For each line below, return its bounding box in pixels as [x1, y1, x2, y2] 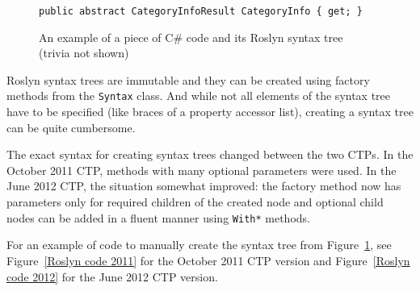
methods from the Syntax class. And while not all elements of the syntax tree [6, 87, 391, 104]
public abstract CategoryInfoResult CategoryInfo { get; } [39, 6, 363, 17]
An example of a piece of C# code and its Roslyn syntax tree [39, 28, 343, 45]
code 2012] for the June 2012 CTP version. [6, 268, 218, 285]
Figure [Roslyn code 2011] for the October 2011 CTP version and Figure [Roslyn [6, 252, 410, 268]
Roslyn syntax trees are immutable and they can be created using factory [6, 71, 370, 88]
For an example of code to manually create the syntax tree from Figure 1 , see [6, 236, 392, 253]
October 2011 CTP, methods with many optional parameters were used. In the [6, 161, 397, 178]
